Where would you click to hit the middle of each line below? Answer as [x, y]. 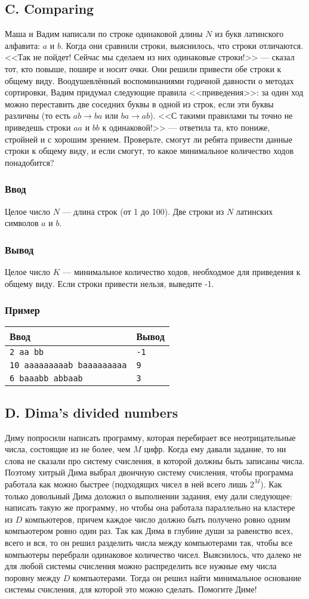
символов [22, 223]
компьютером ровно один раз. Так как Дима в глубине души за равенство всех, [149, 531]
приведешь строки [38, 127]
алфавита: [23, 45]
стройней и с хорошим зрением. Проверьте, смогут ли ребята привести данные [149, 139]
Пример [22, 310]
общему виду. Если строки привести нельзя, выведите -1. [109, 283]
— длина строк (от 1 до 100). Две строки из [143, 211]
